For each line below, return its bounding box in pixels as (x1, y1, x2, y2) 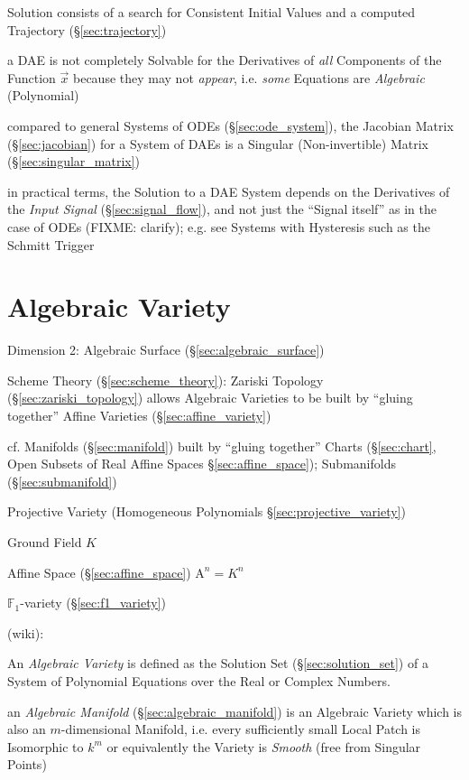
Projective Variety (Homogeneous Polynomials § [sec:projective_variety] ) (7, 502, 406, 521)
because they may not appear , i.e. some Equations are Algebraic (73, 68, 425, 87)
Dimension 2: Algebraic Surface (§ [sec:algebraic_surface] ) (7, 340, 325, 359)
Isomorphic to (7, 737, 84, 756)
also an (7, 720, 46, 738)
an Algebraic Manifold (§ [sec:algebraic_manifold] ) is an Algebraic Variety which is (7, 701, 462, 720)
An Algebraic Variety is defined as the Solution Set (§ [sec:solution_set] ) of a (7, 654, 428, 673)
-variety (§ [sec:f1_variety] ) (20, 593, 166, 612)
